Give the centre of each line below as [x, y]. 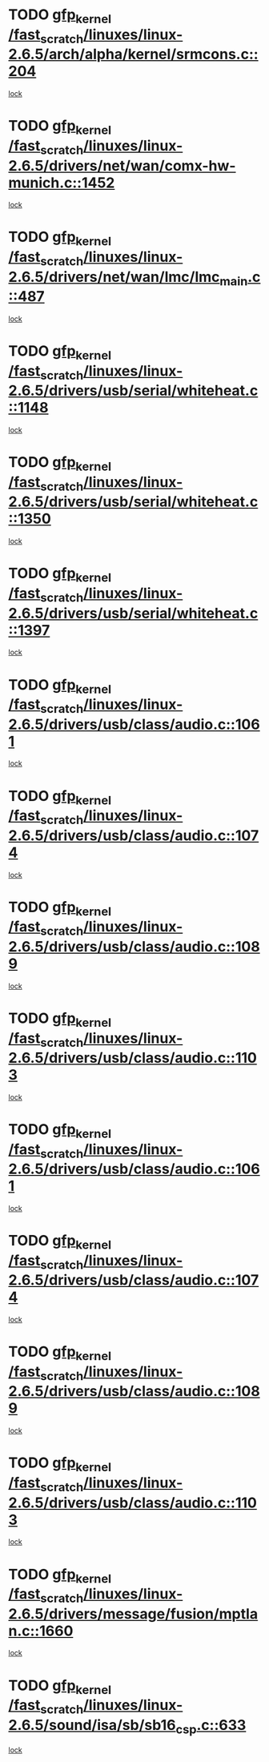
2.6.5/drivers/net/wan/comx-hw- [122, 165]
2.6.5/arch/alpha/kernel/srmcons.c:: [133, 54]
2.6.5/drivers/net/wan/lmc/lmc [114, 277]
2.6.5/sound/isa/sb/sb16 [92, 1725]
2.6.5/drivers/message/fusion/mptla [133, 1613]
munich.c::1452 [62, 183]
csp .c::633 [211, 1726]
